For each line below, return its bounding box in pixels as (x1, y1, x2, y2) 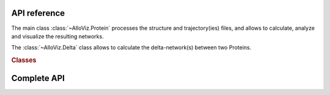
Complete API (11, 73, 65, 83)
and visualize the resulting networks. (11, 32, 104, 40)
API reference (11, 8, 65, 18)
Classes (11, 56, 37, 65)
